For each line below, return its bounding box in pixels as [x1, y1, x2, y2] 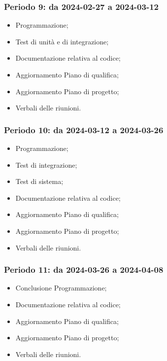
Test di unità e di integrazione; [15, 36, 109, 46]
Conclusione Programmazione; [15, 283, 107, 293]
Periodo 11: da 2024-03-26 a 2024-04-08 [4, 263, 164, 276]
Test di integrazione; [15, 159, 77, 170]
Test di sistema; [15, 176, 64, 186]
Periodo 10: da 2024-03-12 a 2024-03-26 [4, 123, 164, 136]
